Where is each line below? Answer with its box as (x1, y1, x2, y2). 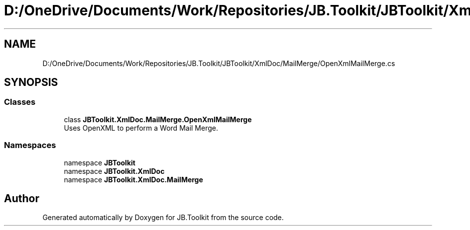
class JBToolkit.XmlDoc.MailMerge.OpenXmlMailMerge (64, 115, 252, 124)
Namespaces (4, 140, 56, 151)
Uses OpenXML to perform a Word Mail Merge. (64, 123, 218, 132)
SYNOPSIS (4, 76, 58, 89)
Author (4, 192, 39, 205)
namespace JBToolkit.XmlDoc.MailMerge (64, 175, 203, 184)
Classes (4, 97, 36, 107)
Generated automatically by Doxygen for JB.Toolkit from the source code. (42, 213, 284, 222)
